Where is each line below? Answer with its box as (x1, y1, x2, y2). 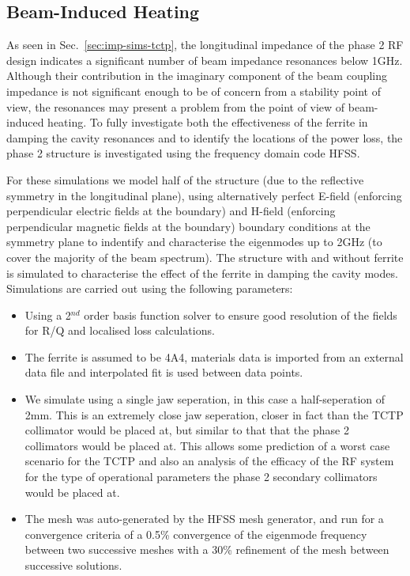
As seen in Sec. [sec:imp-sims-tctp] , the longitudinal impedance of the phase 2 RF (6, 36, 404, 53)
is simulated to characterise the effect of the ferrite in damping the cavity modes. (6, 264, 398, 281)
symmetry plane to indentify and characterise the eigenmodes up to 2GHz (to (6, 233, 382, 250)
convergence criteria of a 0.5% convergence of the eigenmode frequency (24, 525, 367, 542)
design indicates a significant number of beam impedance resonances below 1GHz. (6, 51, 403, 68)
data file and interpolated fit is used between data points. (24, 364, 303, 381)
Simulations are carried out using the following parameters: (6, 280, 293, 297)
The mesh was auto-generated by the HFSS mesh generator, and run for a (24, 510, 384, 527)
